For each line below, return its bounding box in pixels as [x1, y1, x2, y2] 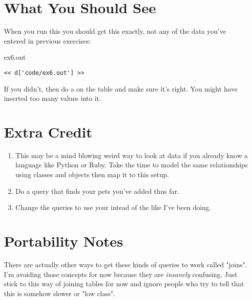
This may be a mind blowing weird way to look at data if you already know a [15, 150, 248, 160]
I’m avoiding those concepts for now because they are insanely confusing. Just [4, 269, 237, 279]
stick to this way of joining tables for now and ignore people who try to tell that [4, 278, 244, 289]
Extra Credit [4, 121, 92, 141]
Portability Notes [4, 231, 123, 251]
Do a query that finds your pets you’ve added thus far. [15, 185, 179, 196]
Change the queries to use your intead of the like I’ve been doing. [15, 202, 211, 212]
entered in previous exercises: [4, 35, 91, 46]
